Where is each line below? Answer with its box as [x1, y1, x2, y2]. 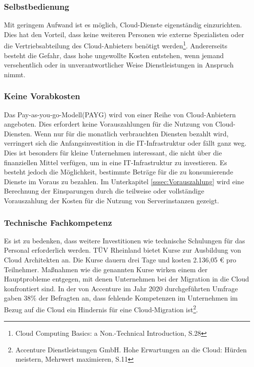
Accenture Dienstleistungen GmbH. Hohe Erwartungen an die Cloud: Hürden [15, 344, 247, 354]
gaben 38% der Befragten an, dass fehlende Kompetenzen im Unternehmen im [4, 293, 238, 303]
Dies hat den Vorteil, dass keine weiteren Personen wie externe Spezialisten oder [4, 29, 244, 39]
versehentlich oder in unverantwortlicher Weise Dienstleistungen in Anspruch [4, 60, 234, 70]
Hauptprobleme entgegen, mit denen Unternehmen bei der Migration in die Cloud [4, 274, 249, 284]
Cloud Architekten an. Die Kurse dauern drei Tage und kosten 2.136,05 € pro [4, 255, 236, 264]
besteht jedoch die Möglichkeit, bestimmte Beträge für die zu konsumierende [4, 167, 233, 177]
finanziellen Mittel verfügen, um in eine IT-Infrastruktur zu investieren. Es [4, 157, 227, 167]
